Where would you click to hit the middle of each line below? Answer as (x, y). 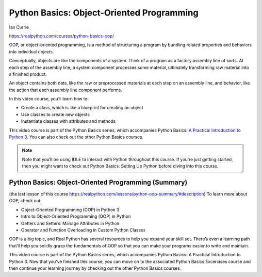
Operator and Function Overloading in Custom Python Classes (83, 230)
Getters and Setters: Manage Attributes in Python (70, 223)
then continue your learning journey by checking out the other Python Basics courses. (95, 268)
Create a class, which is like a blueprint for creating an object (82, 108)
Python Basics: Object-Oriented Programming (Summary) (98, 182)
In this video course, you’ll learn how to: (49, 99)
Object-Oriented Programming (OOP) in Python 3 (70, 210)
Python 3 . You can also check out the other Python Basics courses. (76, 137)
